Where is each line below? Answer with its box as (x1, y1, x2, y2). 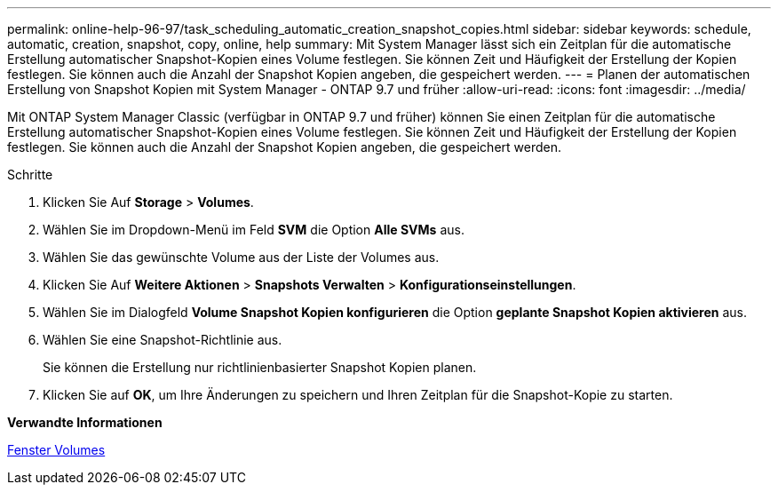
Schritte (7, 167, 53, 182)
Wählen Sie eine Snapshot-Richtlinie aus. (43, 332, 282, 347)
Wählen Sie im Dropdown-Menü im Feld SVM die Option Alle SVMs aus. (43, 222, 464, 237)
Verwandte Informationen (7, 415, 163, 430)
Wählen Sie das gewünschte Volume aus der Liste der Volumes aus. (43, 250, 440, 265)
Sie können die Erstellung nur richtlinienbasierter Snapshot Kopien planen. (43, 360, 477, 375)
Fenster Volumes (7, 442, 106, 457)
